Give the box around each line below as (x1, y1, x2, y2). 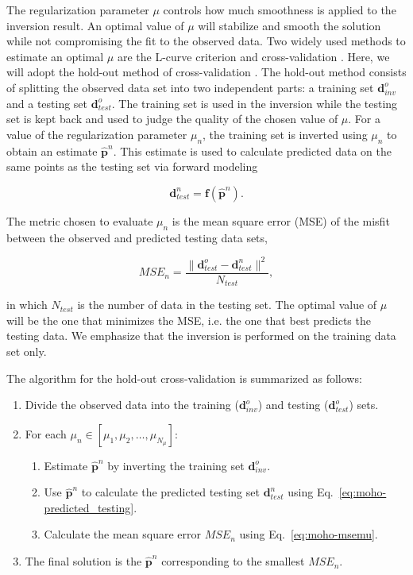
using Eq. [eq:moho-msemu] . (239, 526, 378, 542)
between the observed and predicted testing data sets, (6, 229, 268, 245)
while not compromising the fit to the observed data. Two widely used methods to (6, 33, 406, 49)
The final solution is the (25, 553, 142, 569)
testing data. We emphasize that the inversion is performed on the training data (6, 327, 396, 344)
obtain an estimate (6, 142, 98, 159)
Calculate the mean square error (44, 526, 201, 542)
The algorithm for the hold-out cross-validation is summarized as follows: (6, 369, 362, 386)
